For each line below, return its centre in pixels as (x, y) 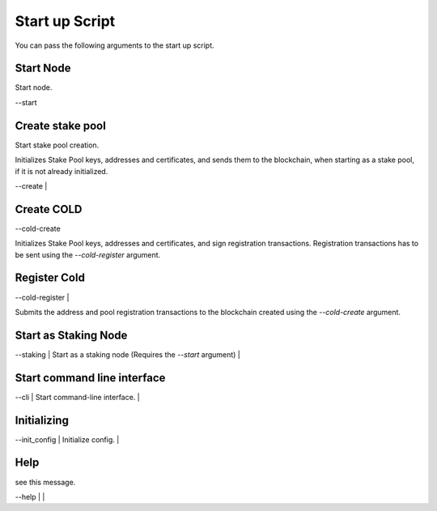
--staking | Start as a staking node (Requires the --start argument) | (127, 354)
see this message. (45, 482)
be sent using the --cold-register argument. (88, 254)
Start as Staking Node (71, 335)
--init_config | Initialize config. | (67, 439)
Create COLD (49, 209)
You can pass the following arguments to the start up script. (115, 45)
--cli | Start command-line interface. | (78, 397)
